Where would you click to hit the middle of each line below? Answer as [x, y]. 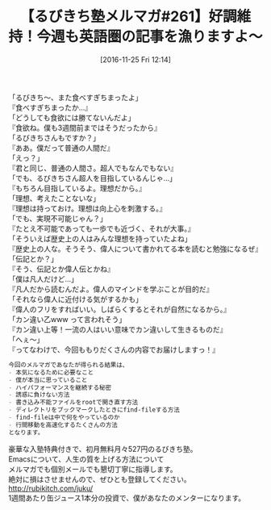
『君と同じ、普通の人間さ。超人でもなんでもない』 [93, 168]
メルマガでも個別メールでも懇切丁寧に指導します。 [93, 469]
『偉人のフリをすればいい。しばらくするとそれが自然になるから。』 [120, 309]
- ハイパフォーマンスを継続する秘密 [60, 387]
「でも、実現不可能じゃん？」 [58, 218]
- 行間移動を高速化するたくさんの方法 [63, 424]
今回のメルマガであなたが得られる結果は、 [69, 365]
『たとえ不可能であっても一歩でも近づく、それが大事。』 [102, 228]
